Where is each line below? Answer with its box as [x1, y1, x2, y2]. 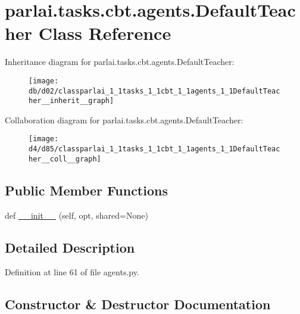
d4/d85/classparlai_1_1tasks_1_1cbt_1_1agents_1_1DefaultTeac [29, 145, 280, 154]
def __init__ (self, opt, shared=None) [5, 209, 148, 221]
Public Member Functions [5, 181, 168, 199]
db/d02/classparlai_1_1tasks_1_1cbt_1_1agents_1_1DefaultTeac [29, 86, 280, 95]
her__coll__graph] [29, 154, 101, 163]
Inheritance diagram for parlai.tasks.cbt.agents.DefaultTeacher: [5, 55, 235, 68]
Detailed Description [5, 238, 135, 256]
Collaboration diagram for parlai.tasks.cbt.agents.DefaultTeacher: [5, 113, 243, 126]
